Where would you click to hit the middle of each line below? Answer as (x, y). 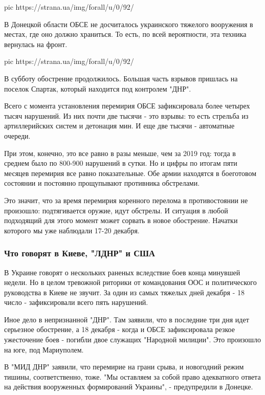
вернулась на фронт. (36, 44)
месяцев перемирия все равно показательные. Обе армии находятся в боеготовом (130, 173)
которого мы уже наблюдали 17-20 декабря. (72, 230)
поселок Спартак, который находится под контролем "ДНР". (98, 88)
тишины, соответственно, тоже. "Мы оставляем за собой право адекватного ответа (132, 376)
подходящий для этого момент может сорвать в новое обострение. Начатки (121, 220)
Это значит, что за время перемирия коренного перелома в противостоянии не (126, 200)
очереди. (17, 135)
